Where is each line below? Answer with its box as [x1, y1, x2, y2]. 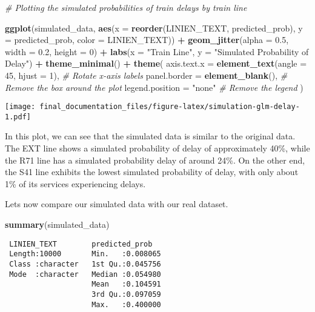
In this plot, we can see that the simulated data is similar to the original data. [5, 130, 296, 142]
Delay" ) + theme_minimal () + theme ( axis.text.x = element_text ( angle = [5, 57, 307, 70]
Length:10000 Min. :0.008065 [9, 250, 161, 259]
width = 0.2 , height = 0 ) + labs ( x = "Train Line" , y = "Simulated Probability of [5, 45, 309, 58]
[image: [5, 102, 36, 111]
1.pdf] [5, 112, 31, 121]
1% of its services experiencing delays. [5, 177, 146, 190]
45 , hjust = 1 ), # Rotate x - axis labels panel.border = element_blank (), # [5, 68, 288, 81]
